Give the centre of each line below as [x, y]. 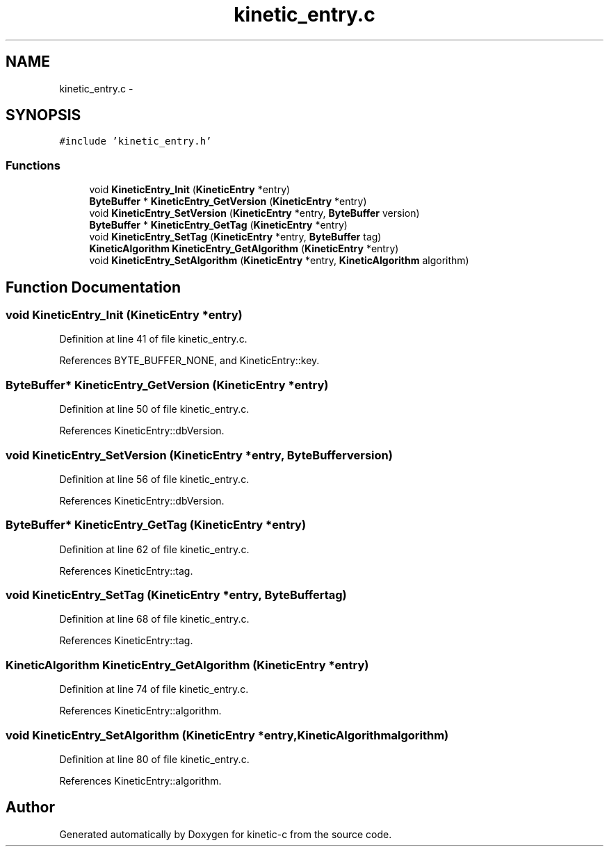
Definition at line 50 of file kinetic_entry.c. [154, 409]
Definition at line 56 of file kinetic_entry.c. [154, 479]
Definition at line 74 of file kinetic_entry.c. [154, 689]
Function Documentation [93, 287]
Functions [33, 165]
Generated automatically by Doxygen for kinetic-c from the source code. [226, 834]
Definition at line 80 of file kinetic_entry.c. [154, 759]
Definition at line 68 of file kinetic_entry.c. [154, 619]
